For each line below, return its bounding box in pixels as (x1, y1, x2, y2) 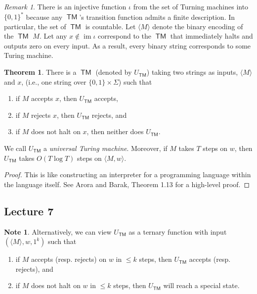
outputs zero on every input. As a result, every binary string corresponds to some (4, 40, 251, 50)
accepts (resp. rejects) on (31, 254, 107, 264)
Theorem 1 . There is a (4, 67, 77, 77)
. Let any (39, 31, 67, 41)
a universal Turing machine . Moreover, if (43, 143, 168, 153)
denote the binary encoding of (152, 21, 243, 31)
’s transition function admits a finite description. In (79, 11, 235, 22)
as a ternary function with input (128, 226, 227, 237)
